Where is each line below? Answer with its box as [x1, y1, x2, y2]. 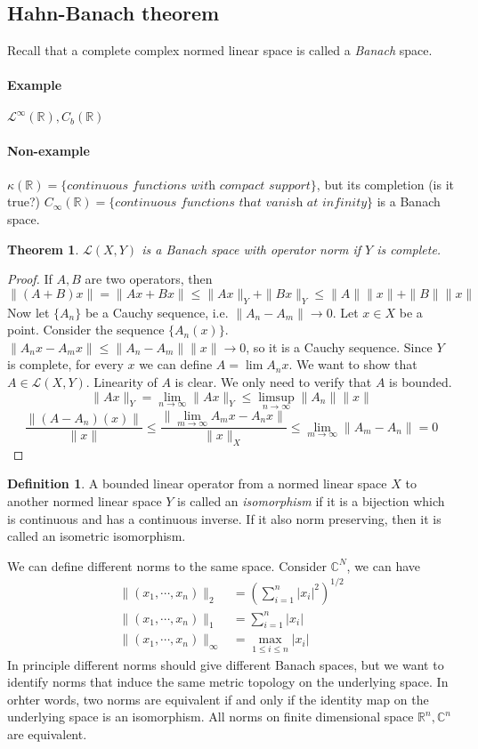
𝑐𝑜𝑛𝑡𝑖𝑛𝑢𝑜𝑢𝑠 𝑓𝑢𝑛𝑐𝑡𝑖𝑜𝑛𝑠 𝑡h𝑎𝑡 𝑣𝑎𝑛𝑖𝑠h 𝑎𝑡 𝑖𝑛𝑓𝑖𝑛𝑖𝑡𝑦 [115, 197, 368, 210]
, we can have [346, 556, 421, 575]
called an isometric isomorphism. [7, 527, 186, 545]
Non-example [7, 141, 90, 159]
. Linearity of [85, 373, 158, 391]
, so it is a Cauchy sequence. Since [246, 337, 433, 356]
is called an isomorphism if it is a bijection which [177, 492, 445, 511]
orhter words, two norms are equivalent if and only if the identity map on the [7, 689, 429, 708]
